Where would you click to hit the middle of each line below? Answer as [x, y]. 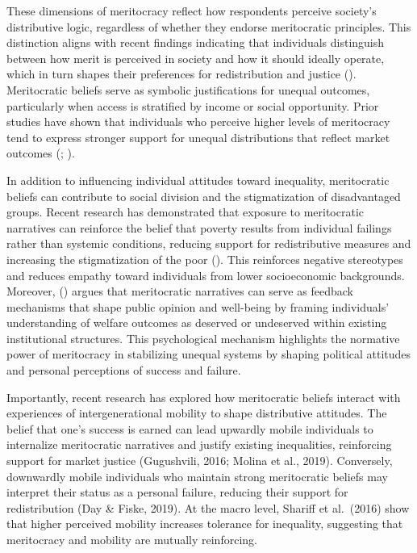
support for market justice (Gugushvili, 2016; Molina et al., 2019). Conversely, [200, 461]
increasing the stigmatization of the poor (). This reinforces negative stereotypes [205, 259]
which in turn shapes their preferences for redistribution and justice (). [181, 74]
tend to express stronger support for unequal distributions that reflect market [198, 137]
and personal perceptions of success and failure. [124, 370]
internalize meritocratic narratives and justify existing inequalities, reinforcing [199, 444]
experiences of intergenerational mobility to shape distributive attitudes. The [197, 413]
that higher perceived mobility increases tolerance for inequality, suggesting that [205, 524]
